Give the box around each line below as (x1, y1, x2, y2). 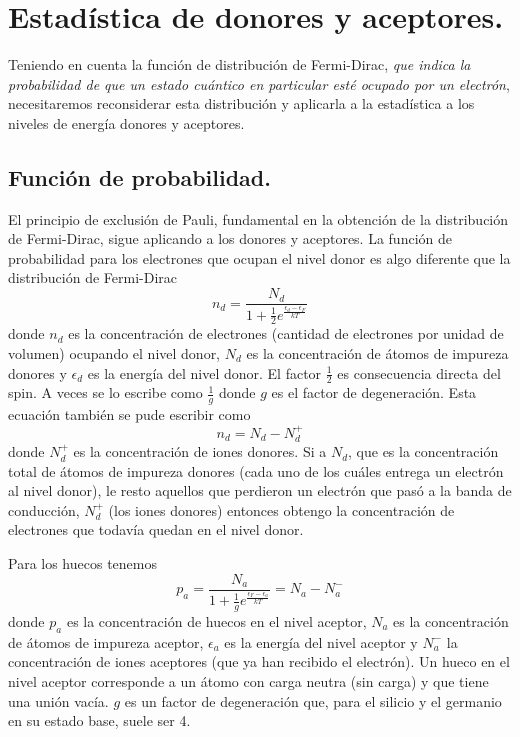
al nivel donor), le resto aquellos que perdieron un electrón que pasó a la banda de (8, 480, 512, 501)
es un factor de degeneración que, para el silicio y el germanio (124, 690, 502, 711)
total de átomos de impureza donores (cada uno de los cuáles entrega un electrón (8, 460, 504, 481)
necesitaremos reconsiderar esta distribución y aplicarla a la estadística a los (8, 93, 475, 114)
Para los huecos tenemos (8, 553, 157, 574)
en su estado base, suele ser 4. (8, 710, 191, 731)
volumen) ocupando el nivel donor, (8, 343, 221, 364)
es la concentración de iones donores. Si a (73, 441, 327, 462)
